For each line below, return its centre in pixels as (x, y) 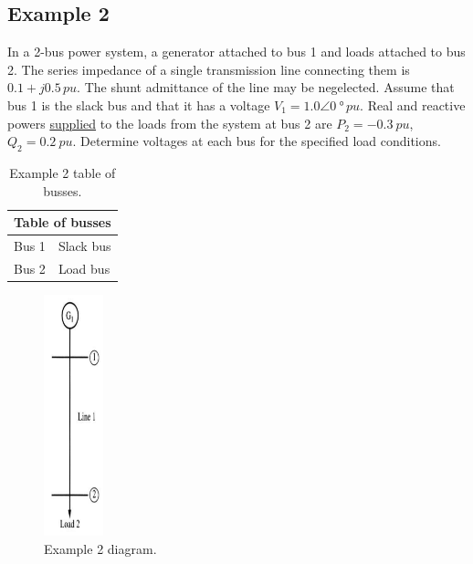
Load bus (84, 268)
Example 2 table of (63, 172)
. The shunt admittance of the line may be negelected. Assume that (266, 87)
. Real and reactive (413, 104)
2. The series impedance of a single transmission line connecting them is (209, 69)
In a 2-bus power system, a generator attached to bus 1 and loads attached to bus (236, 52)
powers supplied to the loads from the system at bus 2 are (170, 123)
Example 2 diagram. (100, 549)
